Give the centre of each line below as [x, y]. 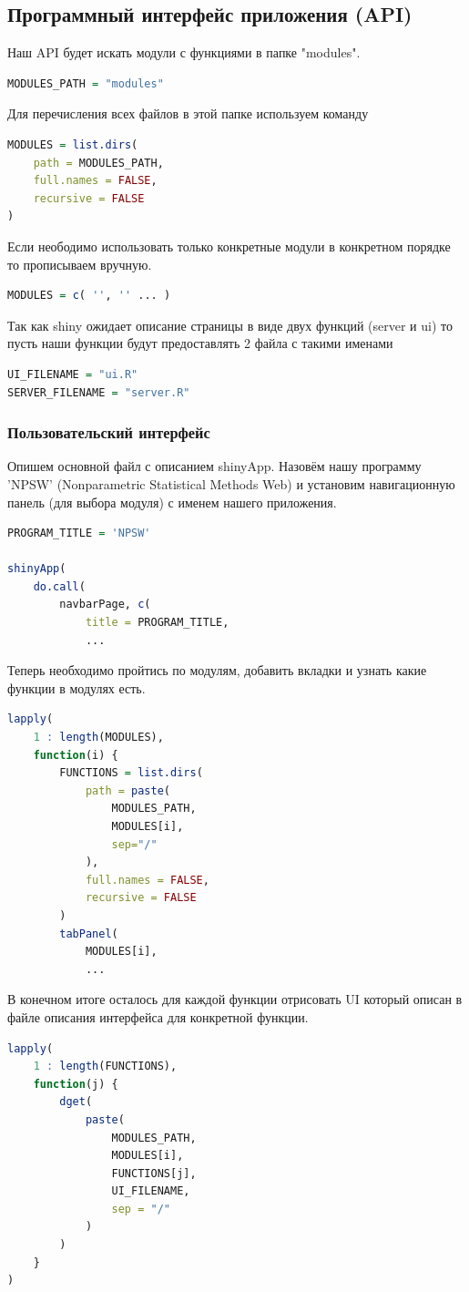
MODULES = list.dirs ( [73, 144]
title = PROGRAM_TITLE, [157, 623]
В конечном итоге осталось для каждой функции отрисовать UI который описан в [235, 999]
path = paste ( [127, 790]
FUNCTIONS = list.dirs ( [131, 773]
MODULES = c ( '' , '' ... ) [89, 296]
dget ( [76, 1102]
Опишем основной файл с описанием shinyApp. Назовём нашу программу [214, 466]
